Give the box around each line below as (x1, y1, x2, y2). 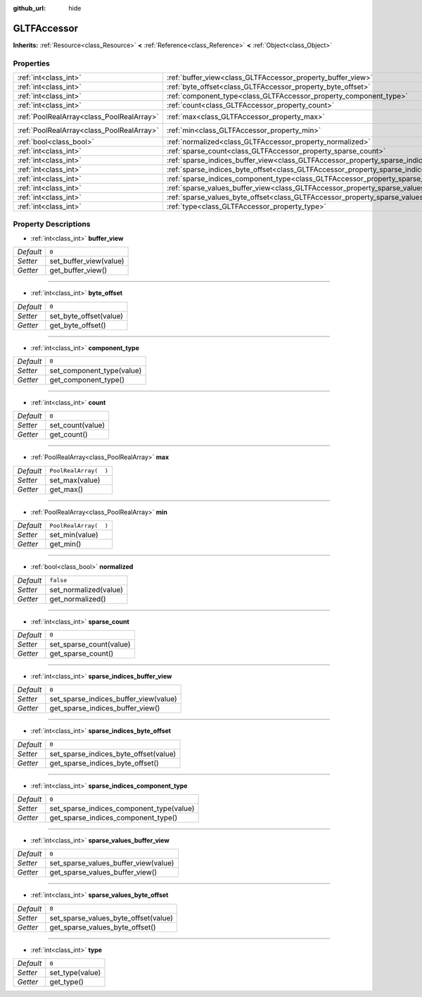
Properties (13, 58, 51, 68)
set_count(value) (49, 420, 105, 430)
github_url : (13, 4, 46, 12)
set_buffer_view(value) (49, 256, 124, 266)
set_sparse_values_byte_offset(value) (49, 913, 174, 922)
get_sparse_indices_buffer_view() (49, 703, 160, 713)
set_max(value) (49, 475, 101, 485)
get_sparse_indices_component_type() (49, 813, 178, 823)
